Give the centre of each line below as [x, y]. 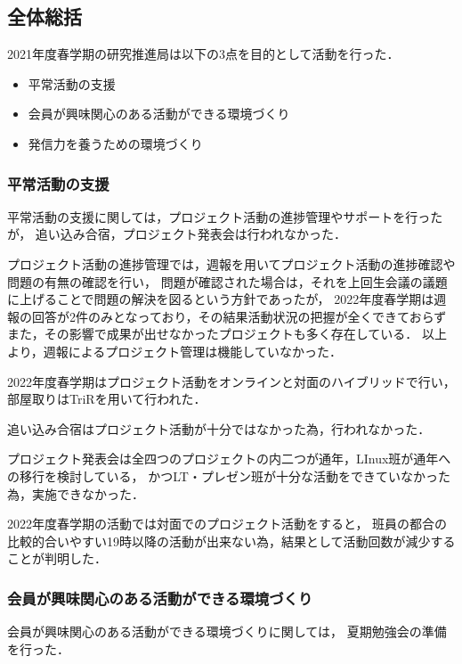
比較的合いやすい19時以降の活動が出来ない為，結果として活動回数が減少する [231, 541]
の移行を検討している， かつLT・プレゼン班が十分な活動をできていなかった [229, 475]
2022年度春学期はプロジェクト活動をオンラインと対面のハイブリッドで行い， [231, 381]
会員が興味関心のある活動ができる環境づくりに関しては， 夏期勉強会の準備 [227, 631]
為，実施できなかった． [76, 493]
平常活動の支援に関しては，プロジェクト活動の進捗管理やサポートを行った [225, 216]
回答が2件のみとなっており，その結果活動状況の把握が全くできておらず [239, 316]
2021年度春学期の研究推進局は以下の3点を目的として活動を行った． [203, 54]
